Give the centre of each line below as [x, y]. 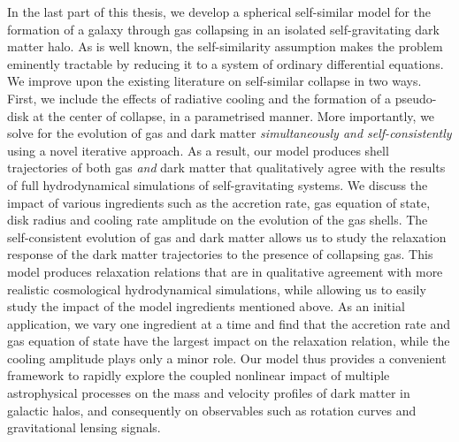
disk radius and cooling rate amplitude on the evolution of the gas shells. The [218, 220]
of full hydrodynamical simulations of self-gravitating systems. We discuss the [218, 184]
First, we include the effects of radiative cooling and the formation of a [199, 98]
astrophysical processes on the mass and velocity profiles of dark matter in [209, 393]
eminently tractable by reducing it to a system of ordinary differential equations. [226, 63]
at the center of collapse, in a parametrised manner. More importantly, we [234, 115]
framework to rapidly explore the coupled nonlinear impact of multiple [199, 375]
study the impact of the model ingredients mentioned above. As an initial [206, 306]
